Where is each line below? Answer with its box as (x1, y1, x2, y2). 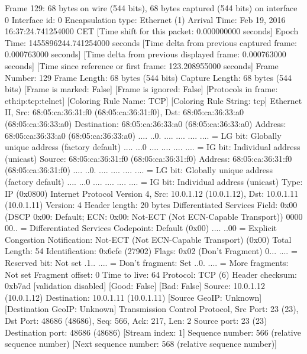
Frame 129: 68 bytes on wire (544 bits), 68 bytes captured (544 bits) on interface (5, 2, 298, 14)
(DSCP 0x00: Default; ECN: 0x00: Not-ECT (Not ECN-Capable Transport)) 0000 (5, 210, 303, 222)
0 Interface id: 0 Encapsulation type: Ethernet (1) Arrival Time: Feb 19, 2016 (5, 13, 286, 25)
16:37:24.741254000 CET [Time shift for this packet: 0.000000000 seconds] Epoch (5, 25, 299, 37)
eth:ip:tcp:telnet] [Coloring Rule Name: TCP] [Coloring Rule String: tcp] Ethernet (5, 94, 302, 106)
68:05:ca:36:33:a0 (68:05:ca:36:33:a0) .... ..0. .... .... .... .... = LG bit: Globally (5, 129, 282, 141)
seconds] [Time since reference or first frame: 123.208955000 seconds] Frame (5, 59, 279, 72)
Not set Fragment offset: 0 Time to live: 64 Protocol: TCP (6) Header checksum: (5, 268, 297, 280)
